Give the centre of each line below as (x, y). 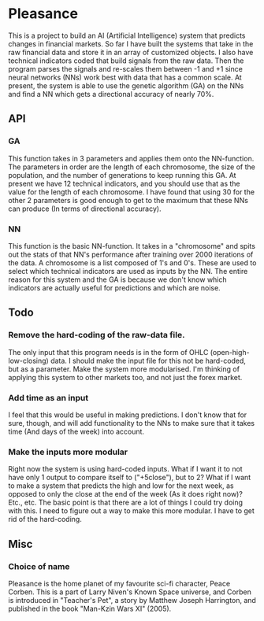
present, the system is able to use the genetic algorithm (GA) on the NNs (126, 85)
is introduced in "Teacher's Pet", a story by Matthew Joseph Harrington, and (132, 600)
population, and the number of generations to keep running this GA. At (122, 175)
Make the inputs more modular (68, 452)
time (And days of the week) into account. (76, 431)
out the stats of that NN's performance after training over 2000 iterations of (131, 254)
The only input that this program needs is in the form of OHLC (108, 352)
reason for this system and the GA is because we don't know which (117, 279)
